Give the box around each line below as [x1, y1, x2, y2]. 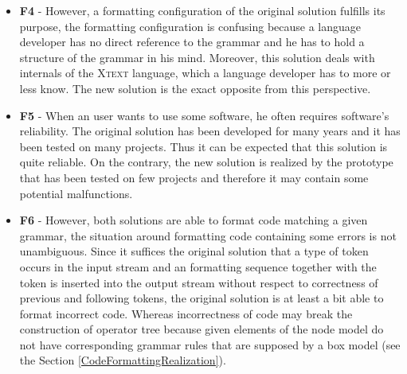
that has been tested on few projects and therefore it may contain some [19, 169, 369, 185]
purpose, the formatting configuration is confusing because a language [19, 18, 362, 34]
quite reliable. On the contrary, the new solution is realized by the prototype [19, 154, 393, 170]
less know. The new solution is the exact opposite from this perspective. [19, 80, 371, 96]
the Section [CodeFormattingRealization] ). [19, 352, 226, 368]
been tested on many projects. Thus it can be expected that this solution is [19, 138, 388, 154]
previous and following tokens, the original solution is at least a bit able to [19, 290, 384, 306]
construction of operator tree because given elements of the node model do [19, 321, 384, 337]
